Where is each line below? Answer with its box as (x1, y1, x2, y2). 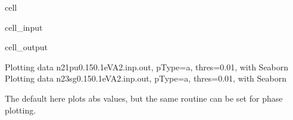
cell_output (5, 41, 48, 53)
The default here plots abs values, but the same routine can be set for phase (5, 92, 283, 104)
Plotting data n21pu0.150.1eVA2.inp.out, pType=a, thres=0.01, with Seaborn (5, 60, 289, 73)
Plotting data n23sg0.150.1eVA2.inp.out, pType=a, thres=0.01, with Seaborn (5, 72, 287, 85)
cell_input (5, 21, 43, 33)
